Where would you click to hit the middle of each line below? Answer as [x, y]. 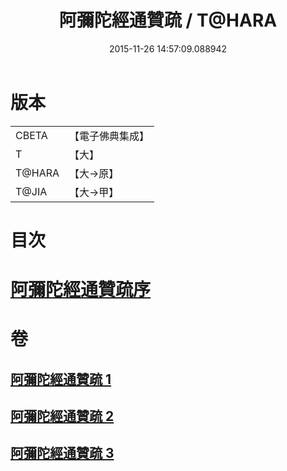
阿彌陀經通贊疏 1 [61, 379]
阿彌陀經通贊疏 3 [62, 453]
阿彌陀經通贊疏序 [81, 290]
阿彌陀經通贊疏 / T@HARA [168, 20]
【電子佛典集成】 [109, 136]
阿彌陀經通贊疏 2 [62, 416]
